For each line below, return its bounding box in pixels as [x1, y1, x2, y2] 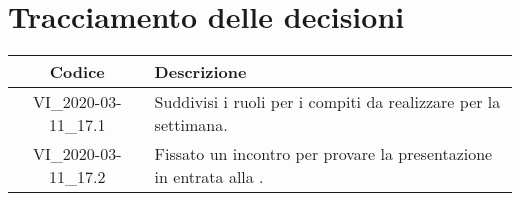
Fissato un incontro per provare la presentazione [154, 142, 493, 166]
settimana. [154, 113, 228, 137]
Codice [49, 60, 105, 84]
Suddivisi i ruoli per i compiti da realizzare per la [154, 90, 501, 114]
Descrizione [154, 60, 247, 84]
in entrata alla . [154, 165, 264, 189]
